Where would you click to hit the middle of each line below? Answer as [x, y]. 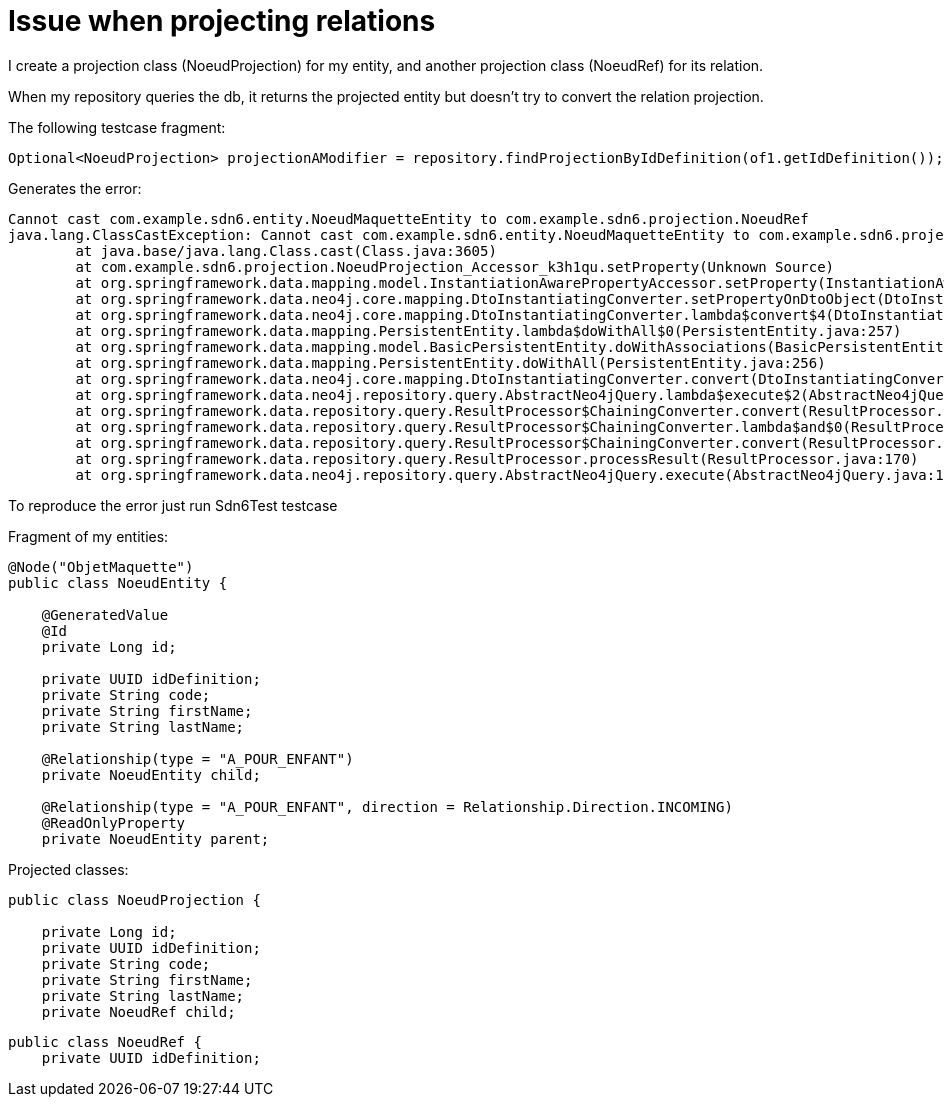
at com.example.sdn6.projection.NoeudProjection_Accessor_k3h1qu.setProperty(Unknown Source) [455, 266]
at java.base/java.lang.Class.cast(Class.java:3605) [286, 250]
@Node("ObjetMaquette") [101, 566]
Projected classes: [68, 869]
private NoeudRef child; [138, 1011]
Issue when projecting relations [222, 21]
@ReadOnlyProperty [113, 822]
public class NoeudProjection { [134, 899]
